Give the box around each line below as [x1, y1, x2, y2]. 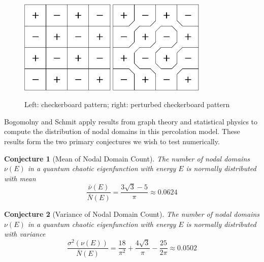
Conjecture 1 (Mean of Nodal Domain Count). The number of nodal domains [4, 153, 250, 163]
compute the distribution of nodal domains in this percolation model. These [4, 126, 240, 137]
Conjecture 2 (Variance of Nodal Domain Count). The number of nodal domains [4, 209, 260, 219]
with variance [4, 228, 46, 239]
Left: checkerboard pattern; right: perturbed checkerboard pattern [24, 99, 230, 110]
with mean [4, 173, 36, 183]
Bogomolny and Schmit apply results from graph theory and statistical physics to [4, 116, 257, 126]
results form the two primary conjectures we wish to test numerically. [4, 136, 220, 146]
